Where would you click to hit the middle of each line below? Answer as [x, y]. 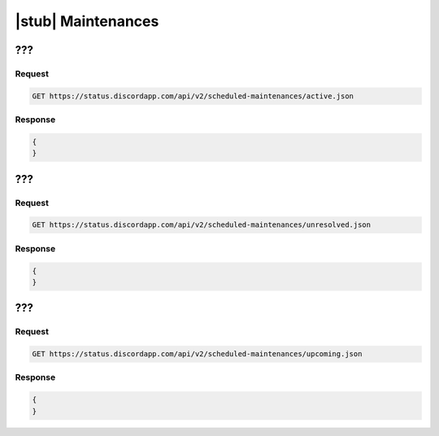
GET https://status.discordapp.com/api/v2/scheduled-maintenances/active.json [193, 96]
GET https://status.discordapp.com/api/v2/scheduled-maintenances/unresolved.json [202, 225]
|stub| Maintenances [87, 21]
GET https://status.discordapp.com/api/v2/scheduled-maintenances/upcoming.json [197, 354]
